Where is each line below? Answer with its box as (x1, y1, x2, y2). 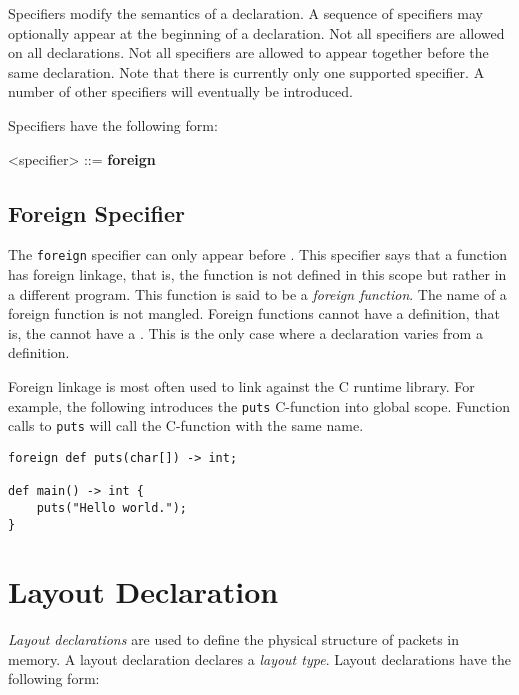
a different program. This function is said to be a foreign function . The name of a (8, 283, 507, 304)
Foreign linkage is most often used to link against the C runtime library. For (8, 375, 475, 396)
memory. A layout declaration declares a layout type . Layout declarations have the (8, 648, 512, 669)
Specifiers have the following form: (8, 114, 218, 135)
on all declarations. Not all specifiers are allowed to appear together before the (8, 42, 489, 63)
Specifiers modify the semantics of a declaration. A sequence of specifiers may (8, 3, 483, 23)
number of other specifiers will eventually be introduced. (8, 81, 353, 102)
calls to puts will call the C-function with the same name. (8, 415, 364, 436)
